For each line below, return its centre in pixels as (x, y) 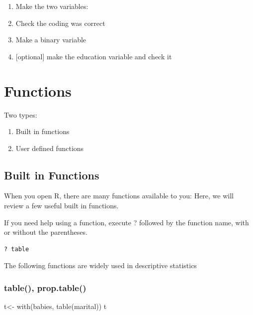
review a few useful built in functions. (61, 206)
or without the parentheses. (46, 232)
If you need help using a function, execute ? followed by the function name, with (126, 222)
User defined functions (50, 148)
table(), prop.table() (45, 287)
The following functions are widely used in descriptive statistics (100, 265)
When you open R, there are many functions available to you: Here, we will (119, 196)
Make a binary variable (51, 40)
